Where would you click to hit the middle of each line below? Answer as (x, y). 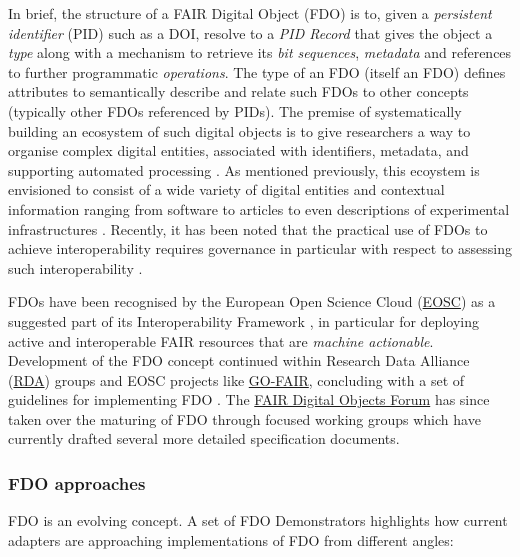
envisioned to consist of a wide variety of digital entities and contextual (226, 189)
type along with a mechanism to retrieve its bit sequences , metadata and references (260, 52)
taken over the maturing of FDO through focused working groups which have (244, 418)
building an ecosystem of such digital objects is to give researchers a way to (239, 130)
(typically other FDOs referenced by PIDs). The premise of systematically (235, 110)
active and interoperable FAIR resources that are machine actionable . (221, 340)
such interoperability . (75, 267)
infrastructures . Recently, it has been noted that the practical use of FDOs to (248, 228)
